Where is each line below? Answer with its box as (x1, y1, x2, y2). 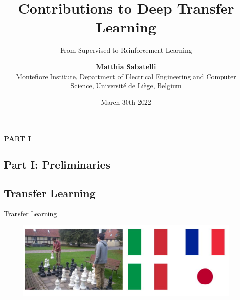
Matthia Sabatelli (96, 61, 156, 71)
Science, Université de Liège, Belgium (70, 80, 182, 91)
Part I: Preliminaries (4, 157, 111, 172)
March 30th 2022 (101, 96, 151, 107)
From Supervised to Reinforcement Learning (60, 45, 192, 55)
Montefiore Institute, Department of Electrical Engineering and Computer (16, 71, 236, 81)
